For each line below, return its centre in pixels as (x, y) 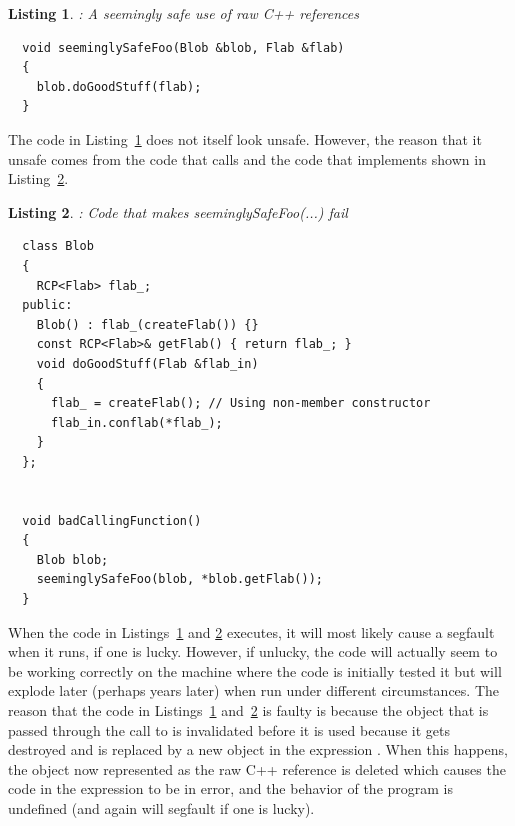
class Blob (58, 246)
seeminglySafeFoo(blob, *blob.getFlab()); (179, 579)
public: (47, 305)
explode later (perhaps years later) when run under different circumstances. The (254, 690)
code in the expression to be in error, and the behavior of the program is (231, 788)
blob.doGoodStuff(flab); (119, 86)
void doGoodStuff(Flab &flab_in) (147, 363)
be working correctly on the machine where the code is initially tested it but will (255, 670)
